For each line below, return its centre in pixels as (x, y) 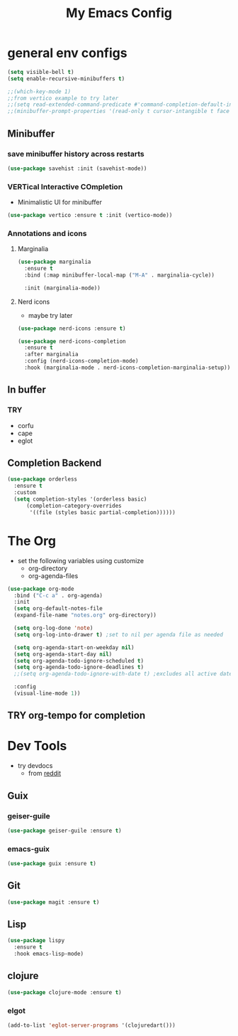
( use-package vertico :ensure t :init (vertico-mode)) (90, 215)
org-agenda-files (53, 576)
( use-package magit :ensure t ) (53, 902)
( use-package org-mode (41, 589)
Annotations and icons (47, 233)
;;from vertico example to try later (63, 98)
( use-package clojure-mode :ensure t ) (64, 992)
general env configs (67, 53)
